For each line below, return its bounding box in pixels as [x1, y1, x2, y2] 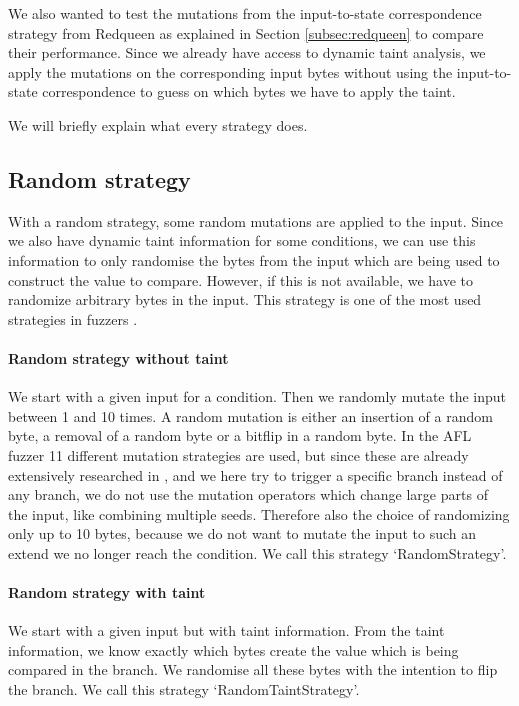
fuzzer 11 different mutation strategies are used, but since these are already [8, 444, 469, 465]
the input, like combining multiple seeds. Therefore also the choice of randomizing [8, 503, 510, 524]
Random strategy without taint [8, 347, 229, 368]
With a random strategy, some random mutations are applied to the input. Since [8, 210, 504, 231]
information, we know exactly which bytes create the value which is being [8, 639, 459, 660]
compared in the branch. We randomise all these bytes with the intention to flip [8, 659, 498, 680]
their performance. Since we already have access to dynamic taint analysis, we [8, 42, 486, 63]
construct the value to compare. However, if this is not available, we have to [8, 269, 474, 290]
